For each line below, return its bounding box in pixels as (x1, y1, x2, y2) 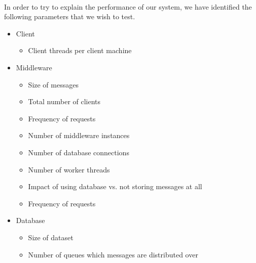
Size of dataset (28, 232, 74, 242)
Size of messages (28, 79, 79, 90)
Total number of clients (28, 96, 101, 107)
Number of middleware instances (28, 130, 130, 141)
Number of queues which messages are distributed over (28, 249, 198, 259)
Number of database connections (28, 147, 129, 157)
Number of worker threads (28, 164, 110, 174)
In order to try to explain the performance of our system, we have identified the (4, 1, 252, 12)
